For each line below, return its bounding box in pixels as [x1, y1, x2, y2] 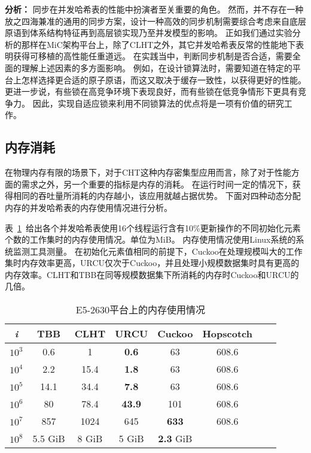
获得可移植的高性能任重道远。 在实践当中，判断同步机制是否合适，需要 [13, 50, 292, 62]
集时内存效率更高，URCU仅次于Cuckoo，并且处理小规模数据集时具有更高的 [5, 256, 300, 269]
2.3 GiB [158, 431, 193, 446]
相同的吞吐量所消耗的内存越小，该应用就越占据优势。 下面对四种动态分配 [13, 189, 301, 202]
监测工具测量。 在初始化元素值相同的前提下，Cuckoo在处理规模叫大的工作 [13, 244, 303, 257]
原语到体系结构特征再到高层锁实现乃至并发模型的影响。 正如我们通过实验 [5, 26, 292, 39]
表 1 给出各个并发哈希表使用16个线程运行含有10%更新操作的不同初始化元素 [5, 221, 301, 234]
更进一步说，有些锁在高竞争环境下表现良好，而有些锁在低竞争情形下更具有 [5, 85, 298, 98]
